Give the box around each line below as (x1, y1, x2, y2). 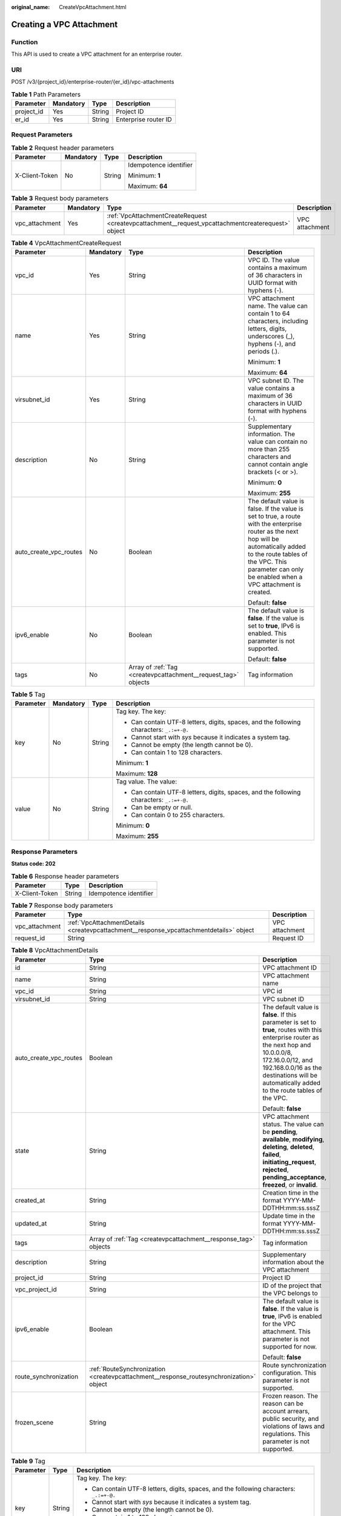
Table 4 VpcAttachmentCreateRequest (11, 238, 122, 247)
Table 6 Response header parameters (11, 872, 119, 880)
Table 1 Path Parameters (11, 90, 81, 98)
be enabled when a (248, 572, 303, 581)
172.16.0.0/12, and (262, 1056, 313, 1064)
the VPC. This (248, 557, 287, 566)
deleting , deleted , (262, 1142, 315, 1151)
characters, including (248, 317, 308, 325)
